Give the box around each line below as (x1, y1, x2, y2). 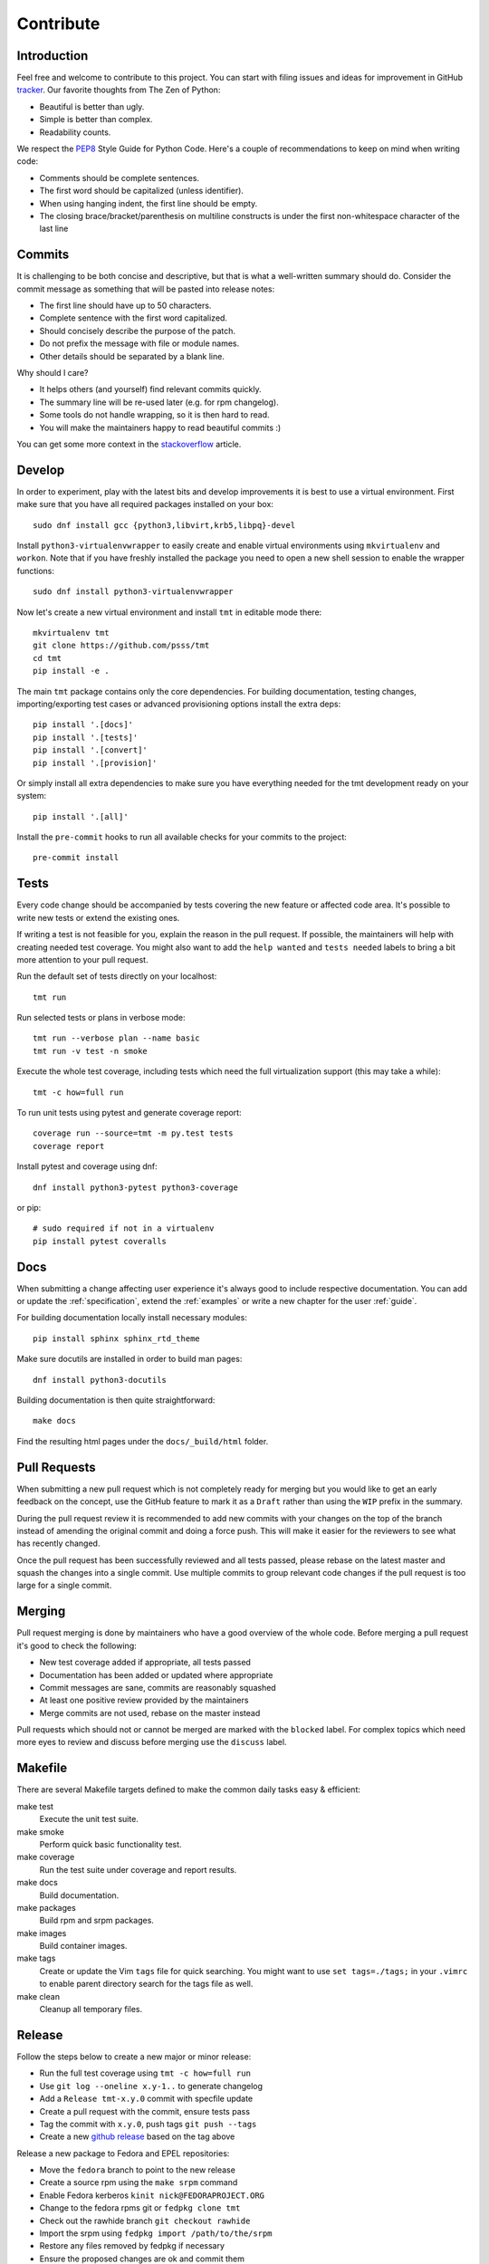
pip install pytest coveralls (33, 1236, 168, 1246)
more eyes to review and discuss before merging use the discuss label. (16, 1737, 287, 1748)
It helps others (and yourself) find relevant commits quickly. (39, 384, 262, 395)
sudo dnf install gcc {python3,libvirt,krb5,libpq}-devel (33, 520, 296, 530)
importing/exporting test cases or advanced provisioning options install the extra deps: (16, 698, 341, 709)
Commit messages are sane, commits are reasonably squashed (39, 1682, 276, 1693)
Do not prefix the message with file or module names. (39, 338, 240, 349)
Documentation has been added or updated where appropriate (39, 1669, 273, 1680)
